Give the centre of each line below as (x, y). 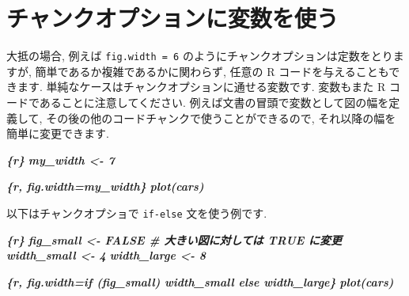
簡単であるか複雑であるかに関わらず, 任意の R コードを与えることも (212, 71)
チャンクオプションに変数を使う (172, 18)
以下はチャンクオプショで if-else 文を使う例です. (137, 213)
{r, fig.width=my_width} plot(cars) (105, 186)
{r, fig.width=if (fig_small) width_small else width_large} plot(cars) (200, 281)
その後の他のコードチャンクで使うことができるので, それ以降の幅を (221, 118)
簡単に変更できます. (58, 133)
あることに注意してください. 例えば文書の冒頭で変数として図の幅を (214, 102)
